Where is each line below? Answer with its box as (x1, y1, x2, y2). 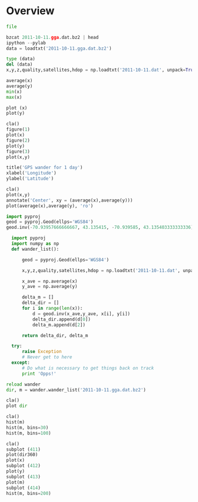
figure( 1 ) (6, 127, 31, 132)
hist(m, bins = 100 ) (6, 430, 51, 436)
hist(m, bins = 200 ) (6, 490, 51, 496)
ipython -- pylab (6, 40, 46, 46)
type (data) (6, 56, 35, 62)
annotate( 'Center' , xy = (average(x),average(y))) (6, 197, 133, 203)
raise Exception (21, 349, 62, 355)
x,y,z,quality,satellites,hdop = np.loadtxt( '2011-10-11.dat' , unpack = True (6, 67, 196, 73)
